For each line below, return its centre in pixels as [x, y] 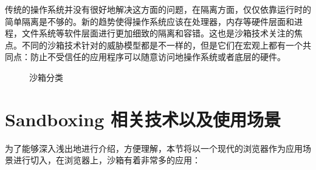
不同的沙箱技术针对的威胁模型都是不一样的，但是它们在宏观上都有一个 [162, 45]
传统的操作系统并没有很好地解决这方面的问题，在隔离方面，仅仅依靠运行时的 [158, 9]
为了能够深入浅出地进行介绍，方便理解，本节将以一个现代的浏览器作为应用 [154, 148]
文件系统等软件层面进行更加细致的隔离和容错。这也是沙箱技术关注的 [158, 33]
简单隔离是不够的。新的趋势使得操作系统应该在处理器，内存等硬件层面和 [149, 21]
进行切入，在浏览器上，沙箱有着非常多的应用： [107, 160]
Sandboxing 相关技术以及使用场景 [143, 119]
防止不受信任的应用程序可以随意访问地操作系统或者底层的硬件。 [158, 57]
